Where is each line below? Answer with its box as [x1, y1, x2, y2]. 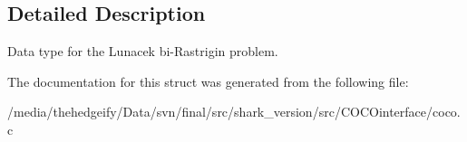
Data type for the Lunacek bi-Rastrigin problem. [7, 42, 278, 61]
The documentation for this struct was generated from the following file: [7, 71, 409, 90]
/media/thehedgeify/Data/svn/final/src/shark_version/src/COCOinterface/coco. [7, 102, 461, 121]
